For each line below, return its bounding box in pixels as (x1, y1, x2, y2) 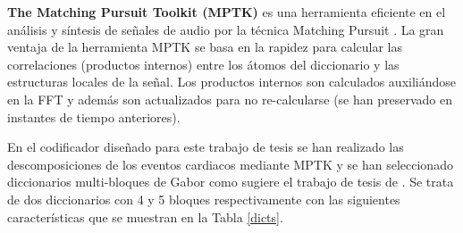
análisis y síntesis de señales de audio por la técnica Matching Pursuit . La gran (7, 20, 444, 38)
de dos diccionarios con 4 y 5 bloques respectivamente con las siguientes (7, 189, 400, 208)
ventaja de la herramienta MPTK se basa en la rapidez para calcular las (7, 37, 402, 56)
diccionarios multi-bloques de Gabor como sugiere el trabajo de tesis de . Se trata (7, 172, 454, 191)
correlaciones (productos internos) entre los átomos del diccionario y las (7, 54, 400, 73)
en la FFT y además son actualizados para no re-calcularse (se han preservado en (7, 89, 452, 108)
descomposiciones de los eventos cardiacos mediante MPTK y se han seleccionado (7, 154, 453, 173)
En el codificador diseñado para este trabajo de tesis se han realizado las (7, 137, 404, 156)
